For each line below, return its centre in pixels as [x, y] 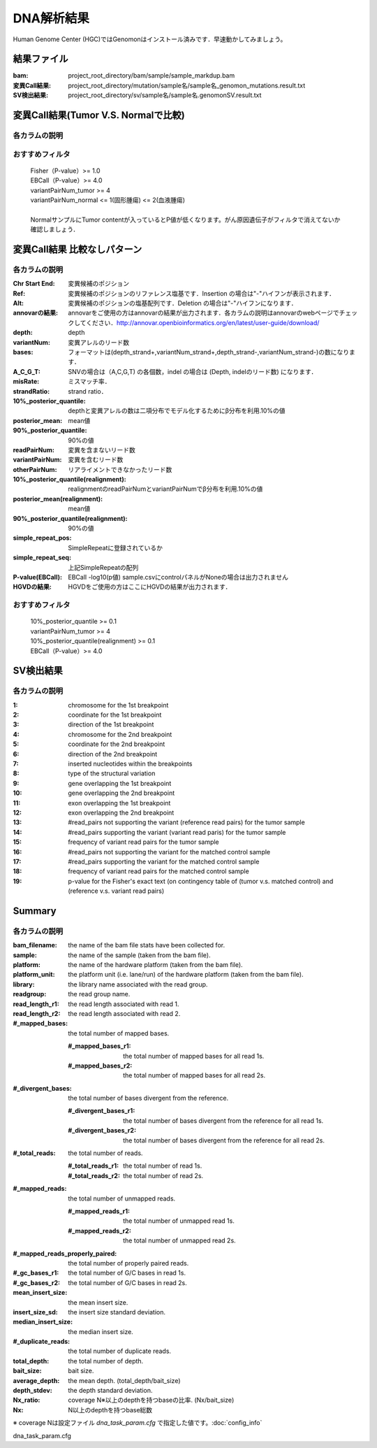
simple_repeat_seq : [42, 558]
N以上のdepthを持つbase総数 [110, 1410]
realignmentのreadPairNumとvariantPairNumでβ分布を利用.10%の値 [165, 489]
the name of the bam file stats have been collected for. [147, 945]
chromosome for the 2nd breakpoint [120, 734]
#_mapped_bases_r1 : [100, 1046]
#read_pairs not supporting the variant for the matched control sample [169, 852]
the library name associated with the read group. [138, 984]
